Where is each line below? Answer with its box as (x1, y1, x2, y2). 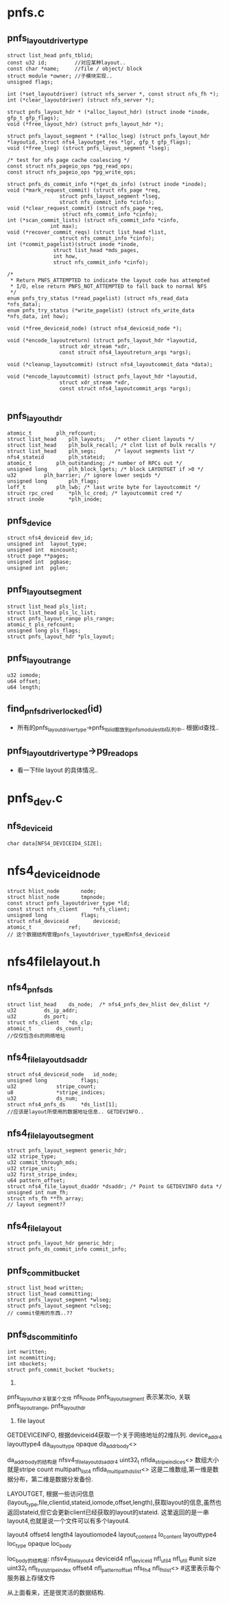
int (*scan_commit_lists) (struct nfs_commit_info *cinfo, (7, 217, 180, 224)
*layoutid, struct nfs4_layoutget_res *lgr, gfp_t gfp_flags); (7, 139, 192, 146)
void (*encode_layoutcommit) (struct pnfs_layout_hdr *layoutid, (7, 373, 197, 380)
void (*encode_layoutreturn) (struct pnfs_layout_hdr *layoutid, (7, 337, 197, 344)
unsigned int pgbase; (7, 558, 72, 566)
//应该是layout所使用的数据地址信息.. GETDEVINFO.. (7, 1109, 145, 1115)
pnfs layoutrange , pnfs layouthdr (7, 1402, 86, 1412)
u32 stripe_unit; (7, 1166, 57, 1172)
